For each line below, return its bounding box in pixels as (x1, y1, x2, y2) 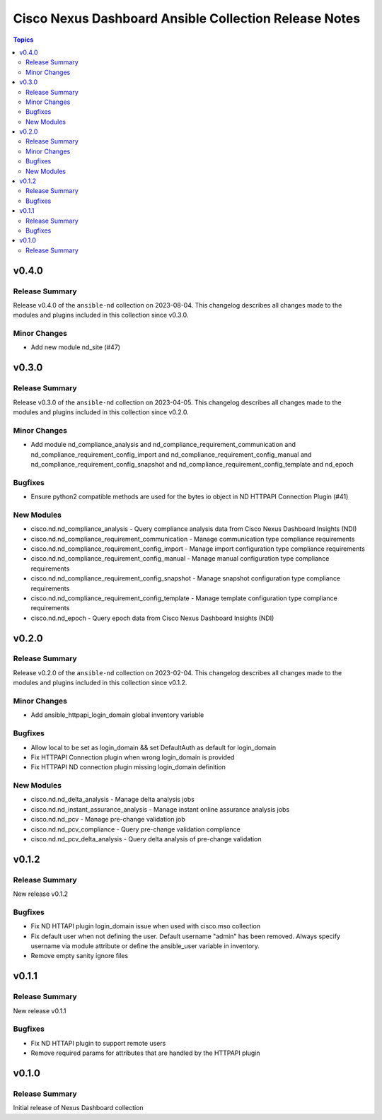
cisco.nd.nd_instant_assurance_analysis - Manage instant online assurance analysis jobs (30, 805, 290, 813)
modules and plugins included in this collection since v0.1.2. (13, 679, 187, 687)
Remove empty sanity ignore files (30, 952, 129, 960)
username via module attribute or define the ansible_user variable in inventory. (30, 942, 260, 950)
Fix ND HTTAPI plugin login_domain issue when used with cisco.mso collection (30, 922, 261, 931)
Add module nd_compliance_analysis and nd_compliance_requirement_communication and (30, 441, 296, 449)
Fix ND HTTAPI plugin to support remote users (30, 1039, 166, 1047)
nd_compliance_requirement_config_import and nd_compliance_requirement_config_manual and (30, 450, 312, 459)
